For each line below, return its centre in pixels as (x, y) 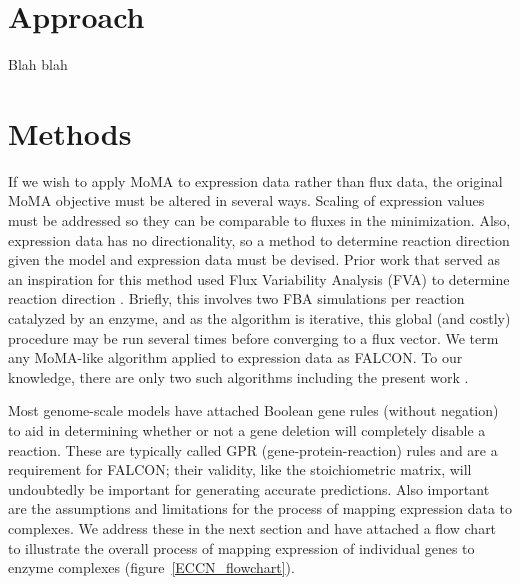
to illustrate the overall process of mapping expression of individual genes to (241, 547)
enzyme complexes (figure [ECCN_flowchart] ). (151, 567)
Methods (70, 132)
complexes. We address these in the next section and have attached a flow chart (252, 527)
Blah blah (38, 64)
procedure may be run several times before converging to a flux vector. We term (253, 337)
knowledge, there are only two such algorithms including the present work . (238, 376)
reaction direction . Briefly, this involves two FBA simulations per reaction (236, 298)
